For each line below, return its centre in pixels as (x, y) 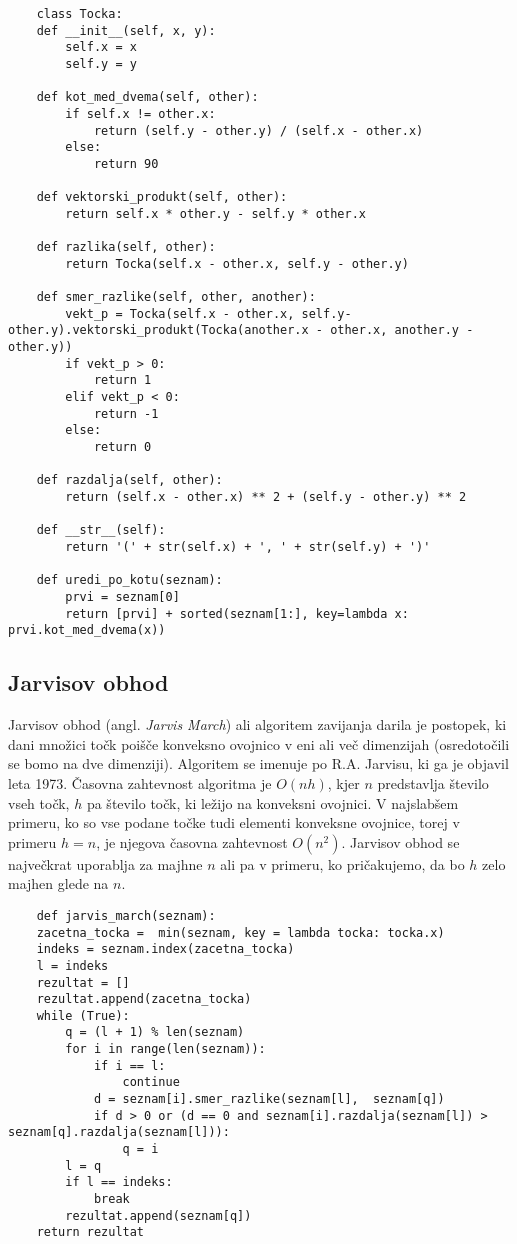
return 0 (122, 447)
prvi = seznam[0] (122, 596)
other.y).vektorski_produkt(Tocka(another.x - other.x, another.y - (241, 330)
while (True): (83, 1015)
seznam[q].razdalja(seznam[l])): (119, 1132)
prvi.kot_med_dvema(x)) (87, 630)
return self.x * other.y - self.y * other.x (215, 213)
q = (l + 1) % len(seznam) (155, 1032)
